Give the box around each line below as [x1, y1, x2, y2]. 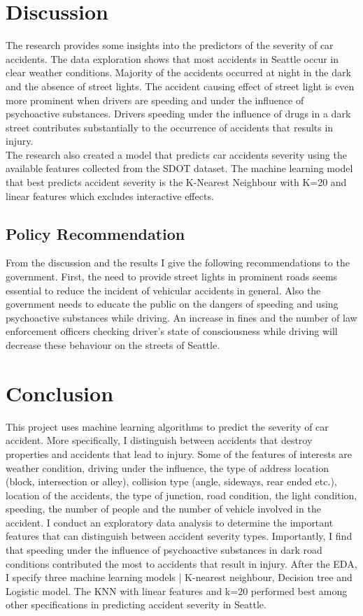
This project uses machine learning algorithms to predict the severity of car [6, 419, 329, 434]
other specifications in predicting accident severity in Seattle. [6, 597, 266, 612]
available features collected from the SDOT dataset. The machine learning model [6, 161, 353, 176]
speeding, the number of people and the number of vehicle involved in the [6, 501, 321, 516]
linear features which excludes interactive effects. [6, 188, 214, 203]
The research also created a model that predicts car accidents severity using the [6, 147, 347, 162]
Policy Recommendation [6, 222, 185, 244]
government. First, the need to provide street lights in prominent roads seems [6, 269, 338, 284]
